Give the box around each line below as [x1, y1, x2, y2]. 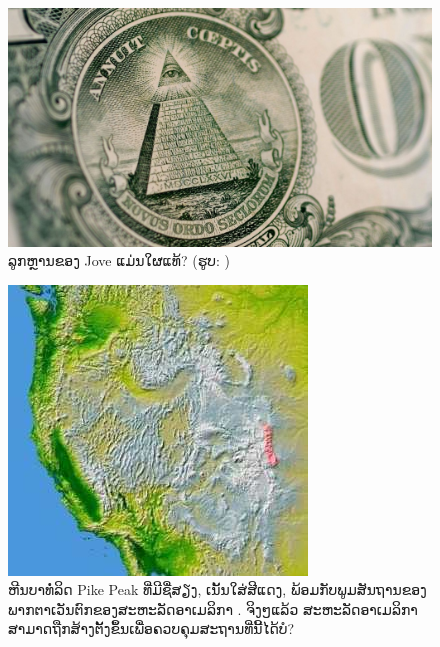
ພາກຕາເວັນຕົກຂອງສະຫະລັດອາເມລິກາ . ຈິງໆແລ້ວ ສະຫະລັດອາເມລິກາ [8, 598, 418, 619]
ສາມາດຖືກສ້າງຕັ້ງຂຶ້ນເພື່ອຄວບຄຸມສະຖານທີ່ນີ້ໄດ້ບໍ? [8, 618, 295, 639]
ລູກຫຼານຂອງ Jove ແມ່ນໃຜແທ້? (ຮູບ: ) [8, 250, 230, 271]
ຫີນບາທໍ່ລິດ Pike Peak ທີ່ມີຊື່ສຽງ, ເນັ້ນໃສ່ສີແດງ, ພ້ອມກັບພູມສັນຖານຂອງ [8, 579, 427, 600]
